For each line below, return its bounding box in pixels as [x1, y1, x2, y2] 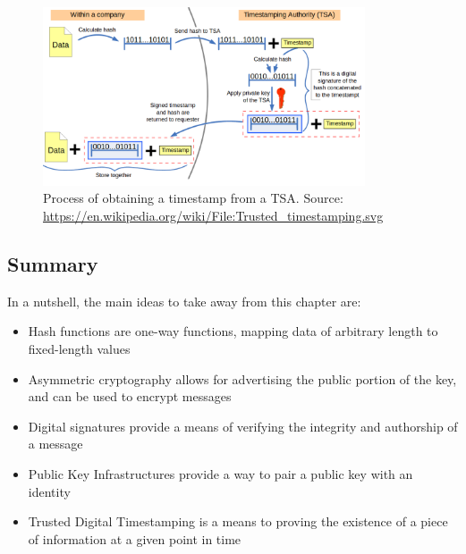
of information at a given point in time [28, 529, 241, 548]
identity [28, 482, 71, 500]
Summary [7, 250, 98, 278]
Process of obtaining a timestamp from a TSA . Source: [43, 189, 343, 207]
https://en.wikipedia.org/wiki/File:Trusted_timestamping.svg [43, 206, 384, 225]
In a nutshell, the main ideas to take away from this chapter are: [7, 291, 361, 310]
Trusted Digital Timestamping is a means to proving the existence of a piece [28, 512, 448, 531]
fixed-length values [28, 340, 131, 358]
